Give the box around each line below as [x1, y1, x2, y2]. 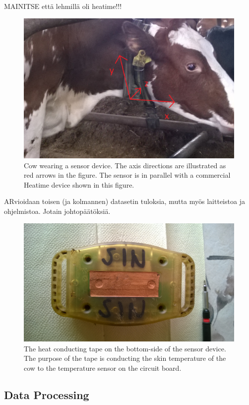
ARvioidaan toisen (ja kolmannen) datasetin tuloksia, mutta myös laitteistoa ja [4, 196, 245, 206]
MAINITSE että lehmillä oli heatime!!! [4, 1, 122, 11]
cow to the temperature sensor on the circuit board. [24, 362, 182, 373]
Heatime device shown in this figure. [24, 179, 134, 190]
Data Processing [4, 387, 89, 402]
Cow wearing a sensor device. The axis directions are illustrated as [24, 160, 226, 170]
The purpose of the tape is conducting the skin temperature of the [24, 353, 226, 363]
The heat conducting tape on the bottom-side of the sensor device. [24, 343, 226, 353]
